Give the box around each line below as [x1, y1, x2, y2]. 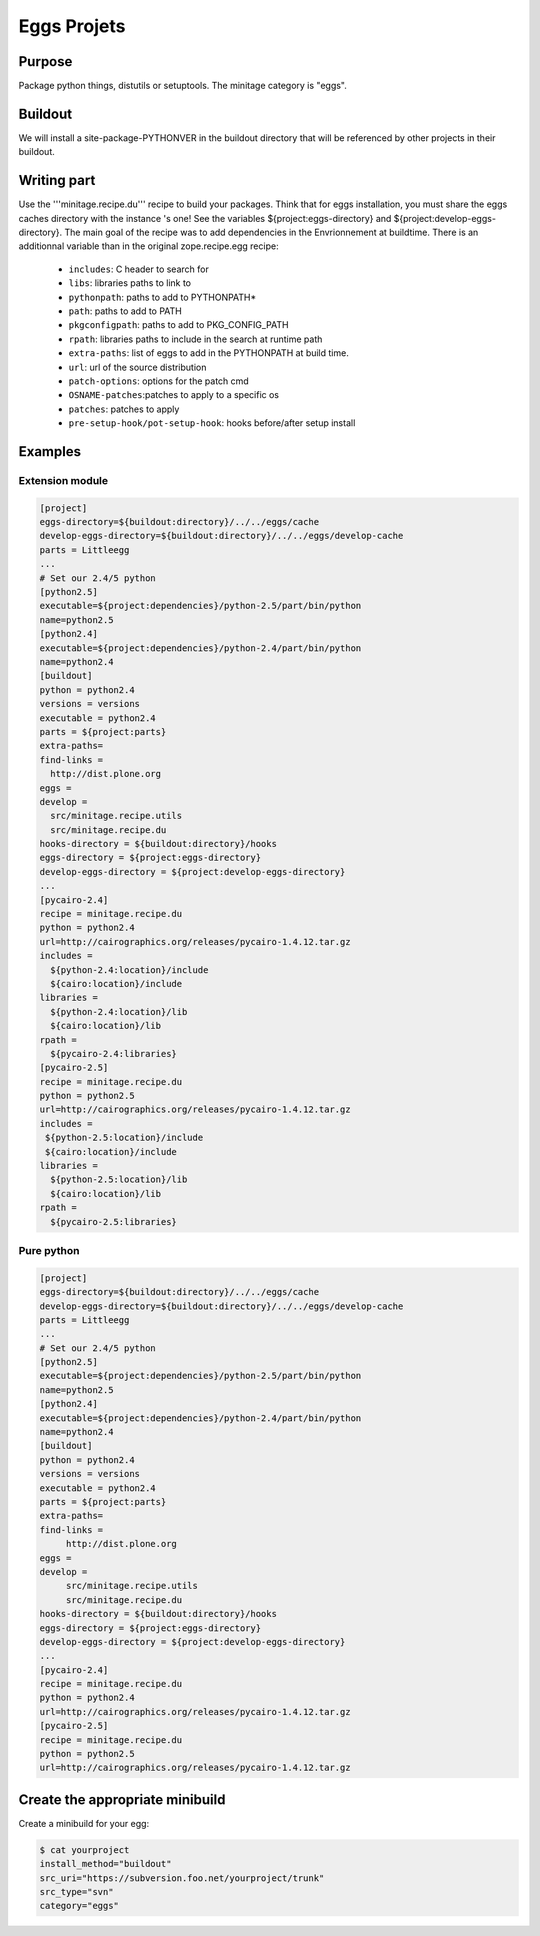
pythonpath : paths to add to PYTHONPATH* [68, 291, 257, 303]
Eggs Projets [18, 15, 126, 37]
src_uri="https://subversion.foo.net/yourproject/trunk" [39, 1872, 325, 1884]
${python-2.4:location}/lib [50, 1006, 188, 1017]
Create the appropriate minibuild [18, 1791, 226, 1808]
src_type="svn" [39, 1886, 114, 1898]
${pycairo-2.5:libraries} [50, 1216, 177, 1227]
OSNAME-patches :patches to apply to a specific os [68, 389, 280, 401]
